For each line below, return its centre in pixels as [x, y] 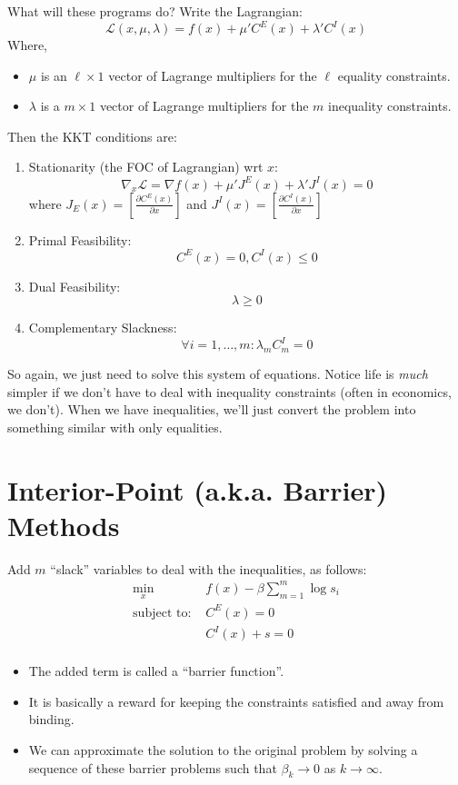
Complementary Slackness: [103, 328]
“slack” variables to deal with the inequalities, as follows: [209, 568]
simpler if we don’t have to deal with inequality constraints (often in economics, [229, 391]
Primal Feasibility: [80, 239]
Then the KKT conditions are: [92, 136]
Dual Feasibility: [75, 286]
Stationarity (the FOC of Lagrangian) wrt [146, 167]
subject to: [162, 613]
